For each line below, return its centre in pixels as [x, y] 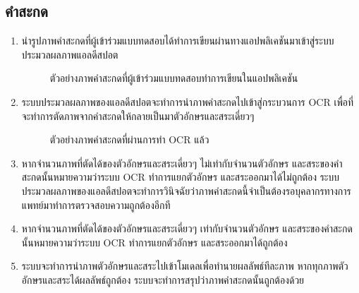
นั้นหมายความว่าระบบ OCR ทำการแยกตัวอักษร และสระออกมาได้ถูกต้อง [154, 242]
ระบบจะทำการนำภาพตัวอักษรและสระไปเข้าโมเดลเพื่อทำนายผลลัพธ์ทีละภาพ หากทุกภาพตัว [185, 266]
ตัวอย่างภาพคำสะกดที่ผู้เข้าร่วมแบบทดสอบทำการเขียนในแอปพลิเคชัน [174, 78]
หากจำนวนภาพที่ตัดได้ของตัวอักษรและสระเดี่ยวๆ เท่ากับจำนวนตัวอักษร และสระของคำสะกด [187, 228]
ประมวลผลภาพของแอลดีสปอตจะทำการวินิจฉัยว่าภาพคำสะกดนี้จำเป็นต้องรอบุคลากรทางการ [186, 190]
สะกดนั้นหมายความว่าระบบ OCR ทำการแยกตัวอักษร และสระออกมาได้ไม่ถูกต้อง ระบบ [181, 177]
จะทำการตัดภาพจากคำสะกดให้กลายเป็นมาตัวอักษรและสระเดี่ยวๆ [138, 115]
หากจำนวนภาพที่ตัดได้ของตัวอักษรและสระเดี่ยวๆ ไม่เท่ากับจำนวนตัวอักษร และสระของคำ [182, 163]
